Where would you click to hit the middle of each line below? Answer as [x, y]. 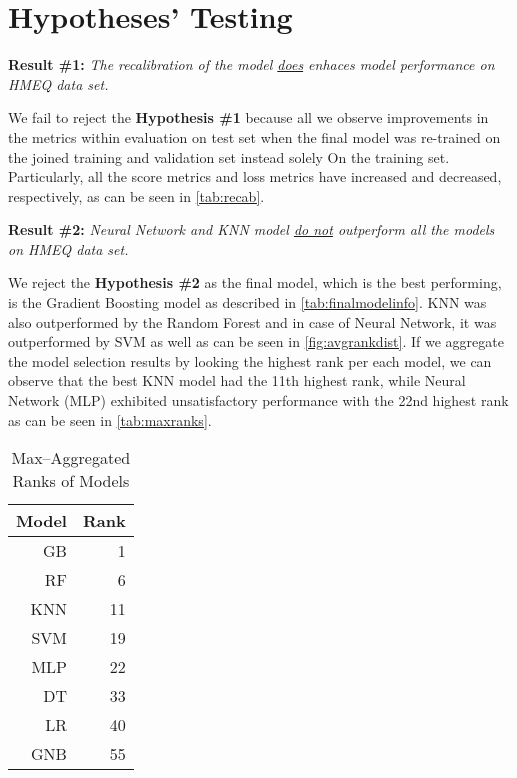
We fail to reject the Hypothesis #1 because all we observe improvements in [248, 117]
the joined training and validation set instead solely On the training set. [229, 156]
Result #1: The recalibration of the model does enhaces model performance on [251, 64]
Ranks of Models [71, 481]
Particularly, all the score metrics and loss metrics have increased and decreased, [255, 176]
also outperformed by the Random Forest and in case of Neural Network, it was [252, 321]
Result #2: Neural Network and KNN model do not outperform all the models [251, 229]
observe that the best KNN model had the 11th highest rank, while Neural [237, 380]
